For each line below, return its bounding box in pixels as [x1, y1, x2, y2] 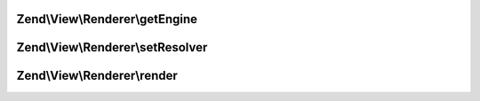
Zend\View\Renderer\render [16, 68, 178, 83]
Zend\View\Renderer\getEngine [16, 12, 198, 27]
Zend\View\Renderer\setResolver [16, 40, 208, 55]
